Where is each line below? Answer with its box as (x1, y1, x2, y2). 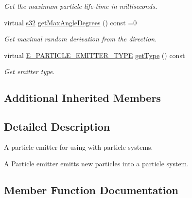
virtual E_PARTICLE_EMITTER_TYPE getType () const (4, 50, 185, 60)
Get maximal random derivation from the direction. (4, 34, 157, 44)
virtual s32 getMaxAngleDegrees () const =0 (4, 17, 137, 27)
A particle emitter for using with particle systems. (4, 141, 153, 152)
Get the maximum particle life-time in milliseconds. (4, 1, 157, 11)
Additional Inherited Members (4, 90, 161, 105)
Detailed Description (4, 119, 110, 134)
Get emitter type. (4, 66, 55, 77)
